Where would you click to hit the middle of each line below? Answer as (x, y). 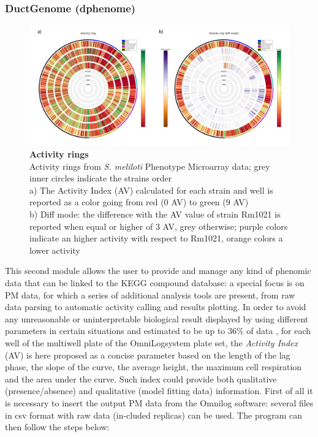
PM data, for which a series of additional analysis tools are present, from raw (150, 294)
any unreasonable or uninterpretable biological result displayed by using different (157, 318)
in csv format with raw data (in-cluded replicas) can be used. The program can (153, 415)
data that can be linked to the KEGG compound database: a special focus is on (155, 283)
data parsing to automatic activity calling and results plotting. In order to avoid (156, 307)
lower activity (55, 250)
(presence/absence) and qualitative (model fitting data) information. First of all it (159, 391)
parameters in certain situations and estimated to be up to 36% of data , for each (158, 331)
